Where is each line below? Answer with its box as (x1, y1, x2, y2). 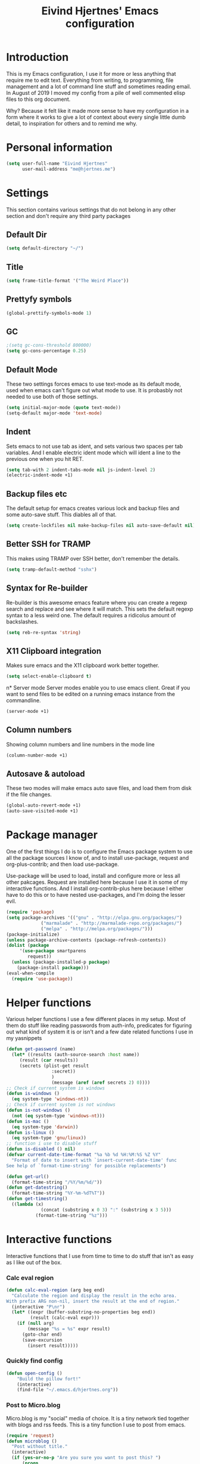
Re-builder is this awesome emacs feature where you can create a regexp (6, 599, 187, 606)
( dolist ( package (6, 942, 49, 949)
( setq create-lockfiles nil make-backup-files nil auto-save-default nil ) (6, 522, 196, 529)
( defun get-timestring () (6, 1196, 68, 1202)
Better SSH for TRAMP (6, 539, 91, 549)
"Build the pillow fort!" (17, 1376, 82, 1382)
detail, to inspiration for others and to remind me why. (6, 119, 138, 127)
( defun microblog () (6, 1438, 58, 1444)
